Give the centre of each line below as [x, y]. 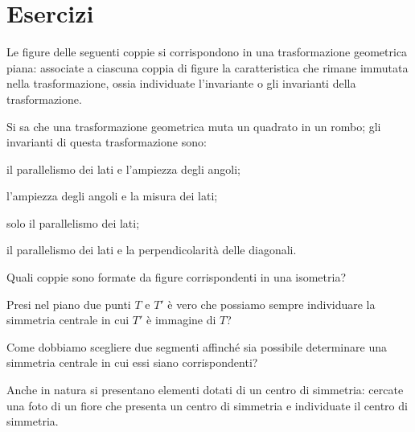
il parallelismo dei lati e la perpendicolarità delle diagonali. [152, 250]
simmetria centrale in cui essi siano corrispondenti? [132, 362]
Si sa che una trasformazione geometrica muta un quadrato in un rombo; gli [194, 126]
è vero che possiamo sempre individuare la [271, 304]
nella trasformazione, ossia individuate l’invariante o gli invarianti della [181, 83]
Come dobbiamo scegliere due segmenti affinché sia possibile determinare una [197, 346]
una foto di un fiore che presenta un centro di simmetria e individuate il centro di [207, 405]
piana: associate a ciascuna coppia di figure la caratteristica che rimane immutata [207, 67]
